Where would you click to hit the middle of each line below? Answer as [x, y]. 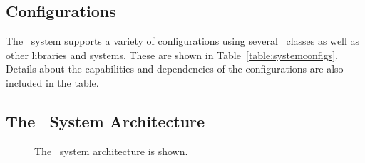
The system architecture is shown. [111, 151]
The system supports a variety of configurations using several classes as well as [183, 41]
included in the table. [52, 82]
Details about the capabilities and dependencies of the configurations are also [175, 69]
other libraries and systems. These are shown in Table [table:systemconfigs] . [172, 54]
